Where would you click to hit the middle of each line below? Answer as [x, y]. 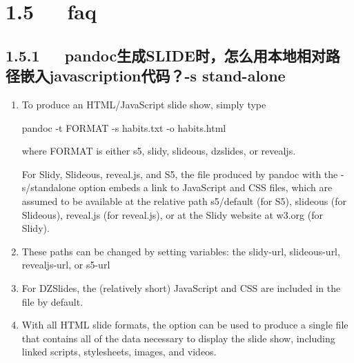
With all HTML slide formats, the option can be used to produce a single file [185, 325]
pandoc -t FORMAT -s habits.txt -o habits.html [124, 127]
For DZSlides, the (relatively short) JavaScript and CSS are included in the [181, 287]
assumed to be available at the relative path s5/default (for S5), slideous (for [184, 200]
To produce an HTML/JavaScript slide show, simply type [144, 104]
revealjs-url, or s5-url [66, 265]
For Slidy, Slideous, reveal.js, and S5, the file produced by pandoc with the [180, 174]
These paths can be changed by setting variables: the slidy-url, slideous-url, [181, 251]
